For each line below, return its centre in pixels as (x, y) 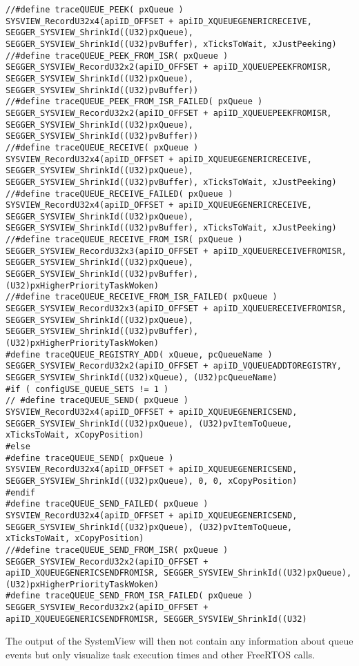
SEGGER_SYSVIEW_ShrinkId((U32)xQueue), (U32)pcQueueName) (142, 378)
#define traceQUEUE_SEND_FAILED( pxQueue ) (107, 504)
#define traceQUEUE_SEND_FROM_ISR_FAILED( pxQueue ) (129, 596)
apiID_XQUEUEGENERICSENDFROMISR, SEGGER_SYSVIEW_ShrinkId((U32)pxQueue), (179, 573)
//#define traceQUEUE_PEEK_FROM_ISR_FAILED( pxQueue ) (134, 102)
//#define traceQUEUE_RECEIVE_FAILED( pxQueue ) (119, 194)
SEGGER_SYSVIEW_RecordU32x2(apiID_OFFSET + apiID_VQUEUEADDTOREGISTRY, (174, 366)
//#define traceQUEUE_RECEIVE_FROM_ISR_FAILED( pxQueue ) (142, 297)
